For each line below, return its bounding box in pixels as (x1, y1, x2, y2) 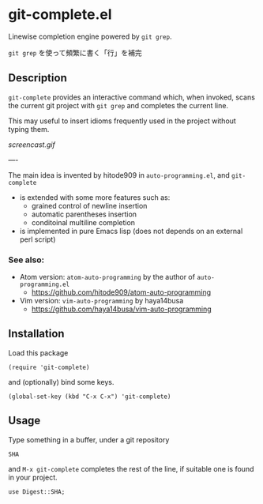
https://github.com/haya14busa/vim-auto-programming (31, 304, 212, 314)
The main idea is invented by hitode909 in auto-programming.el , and (8, 170, 231, 179)
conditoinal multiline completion (31, 217, 136, 227)
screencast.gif (8, 140, 55, 149)
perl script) (19, 235, 56, 244)
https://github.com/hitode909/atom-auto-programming (31, 288, 212, 297)
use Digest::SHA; (8, 487, 66, 495)
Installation (8, 327, 65, 340)
